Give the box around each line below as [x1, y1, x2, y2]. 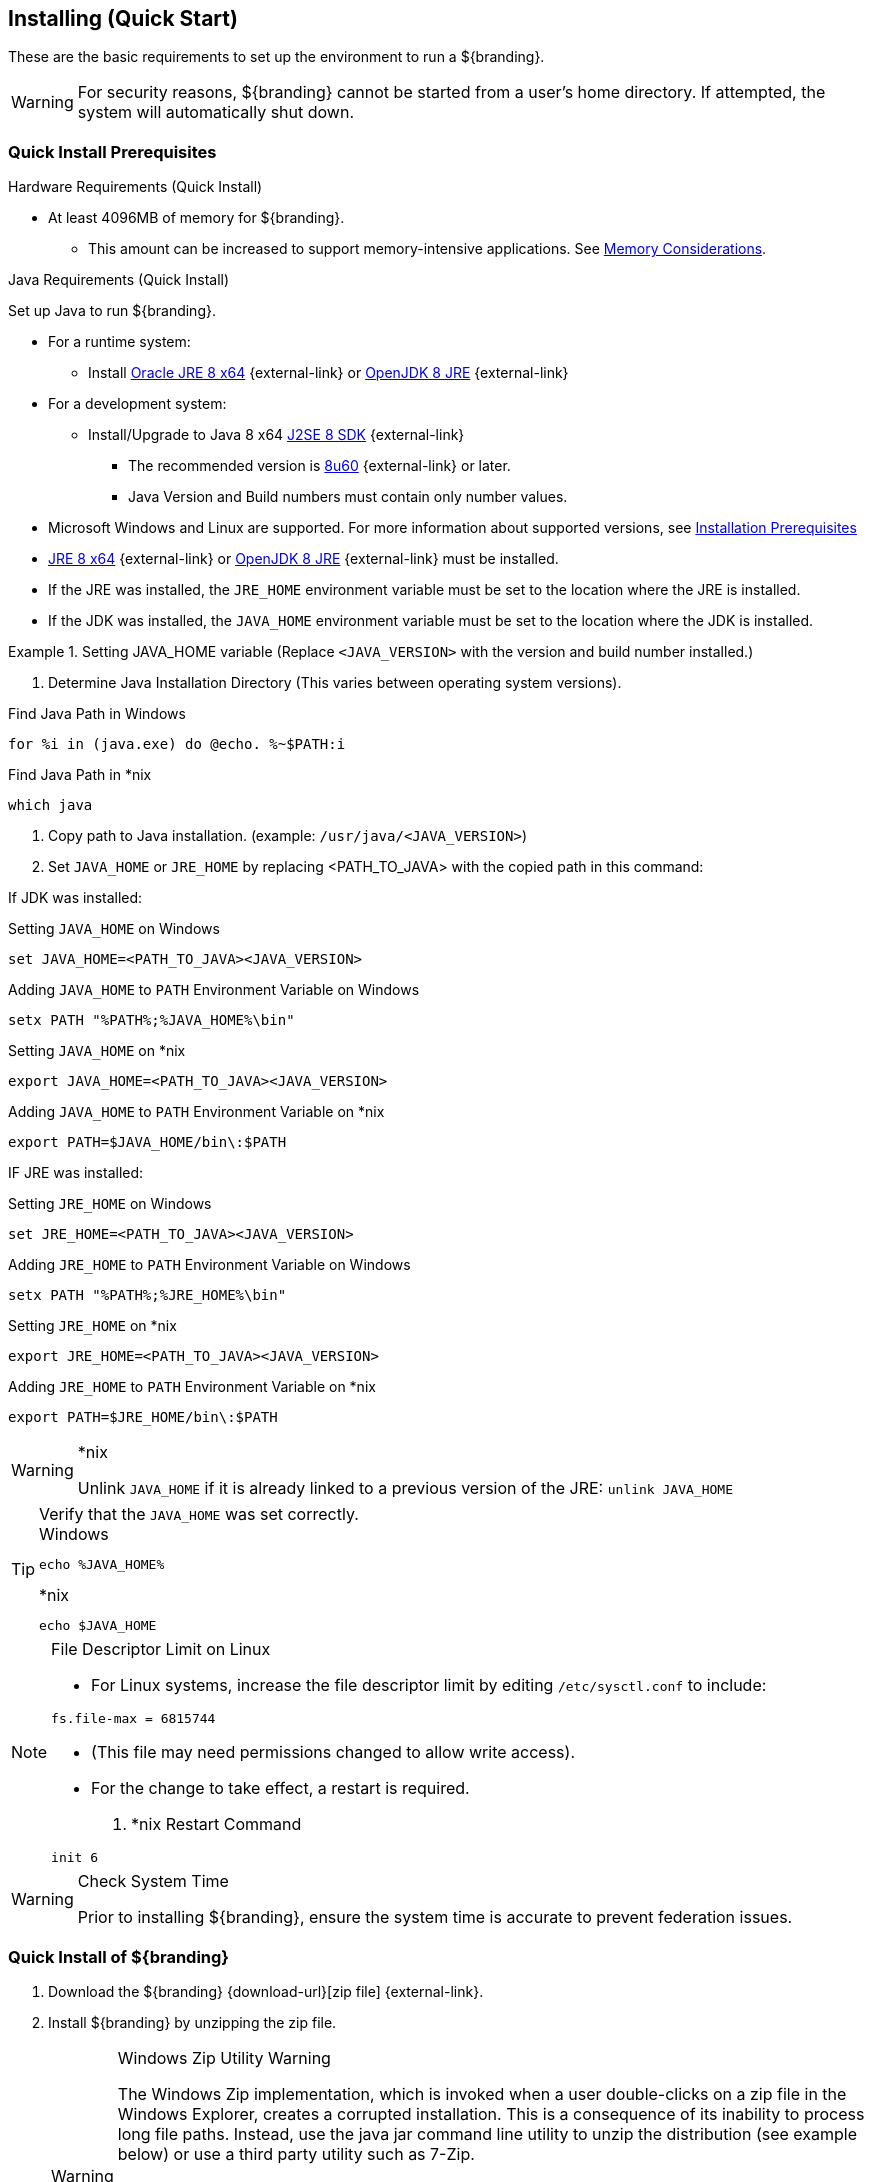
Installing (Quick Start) [8, 6, 238, 31]
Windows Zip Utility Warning [117, 2047, 331, 2068]
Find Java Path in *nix [8, 766, 152, 784]
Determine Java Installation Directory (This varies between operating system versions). [48, 674, 622, 692]
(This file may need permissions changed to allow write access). [91, 1742, 575, 1763]
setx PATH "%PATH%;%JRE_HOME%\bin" [8, 1287, 287, 1304]
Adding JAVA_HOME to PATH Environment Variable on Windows [8, 981, 420, 999]
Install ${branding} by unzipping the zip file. [48, 2013, 337, 2031]
